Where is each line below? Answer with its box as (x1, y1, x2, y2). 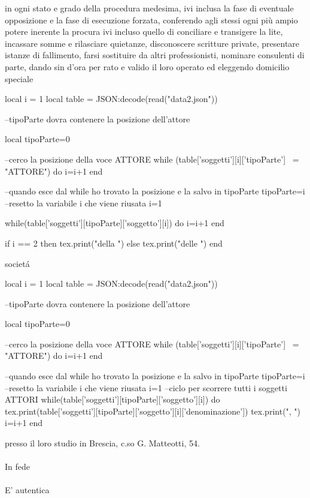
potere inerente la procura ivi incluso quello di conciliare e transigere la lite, (5, 25, 283, 38)
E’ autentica (5, 484, 50, 496)
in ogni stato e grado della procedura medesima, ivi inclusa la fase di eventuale (5, 2, 294, 14)
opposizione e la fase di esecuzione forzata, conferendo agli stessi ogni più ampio (5, 13, 298, 26)
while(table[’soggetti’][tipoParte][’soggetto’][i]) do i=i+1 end (5, 217, 224, 229)
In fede (5, 460, 30, 473)
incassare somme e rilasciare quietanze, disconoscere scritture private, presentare (5, 37, 300, 49)
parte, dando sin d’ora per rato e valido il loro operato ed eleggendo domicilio (5, 60, 290, 73)
